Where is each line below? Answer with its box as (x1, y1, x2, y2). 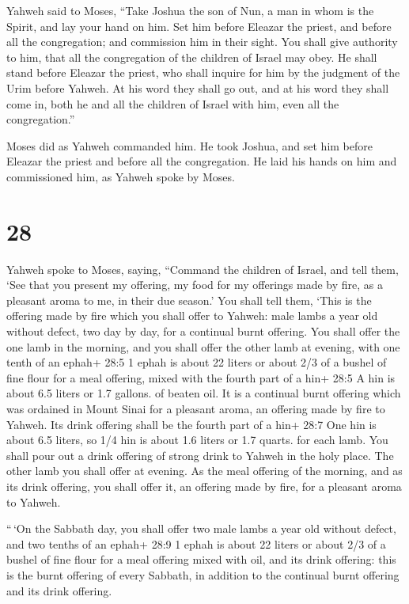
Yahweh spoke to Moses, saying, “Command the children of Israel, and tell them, (6, 260, 399, 277)
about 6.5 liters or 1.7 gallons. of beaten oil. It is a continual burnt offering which (6, 385, 401, 401)
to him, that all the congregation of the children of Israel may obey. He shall (6, 48, 377, 65)
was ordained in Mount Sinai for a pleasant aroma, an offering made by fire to (6, 401, 385, 416)
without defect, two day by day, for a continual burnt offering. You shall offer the (6, 323, 400, 340)
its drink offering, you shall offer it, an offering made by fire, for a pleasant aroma (6, 477, 402, 494)
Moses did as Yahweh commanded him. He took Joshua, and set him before (6, 137, 373, 154)
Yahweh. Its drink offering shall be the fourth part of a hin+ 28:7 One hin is (6, 416, 377, 432)
